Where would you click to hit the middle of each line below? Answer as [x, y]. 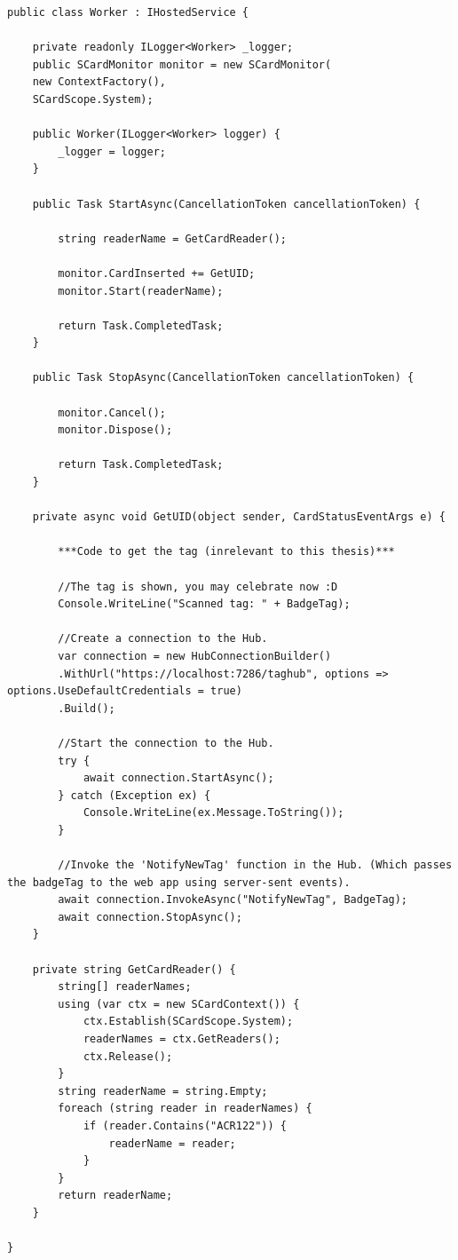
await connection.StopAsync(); [150, 917]
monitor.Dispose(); [115, 430]
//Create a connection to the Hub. [163, 639]
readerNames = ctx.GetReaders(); [182, 1039]
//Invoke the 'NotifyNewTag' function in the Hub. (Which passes [255, 865]
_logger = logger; [112, 151]
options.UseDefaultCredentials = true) [125, 691]
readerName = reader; [172, 1143]
